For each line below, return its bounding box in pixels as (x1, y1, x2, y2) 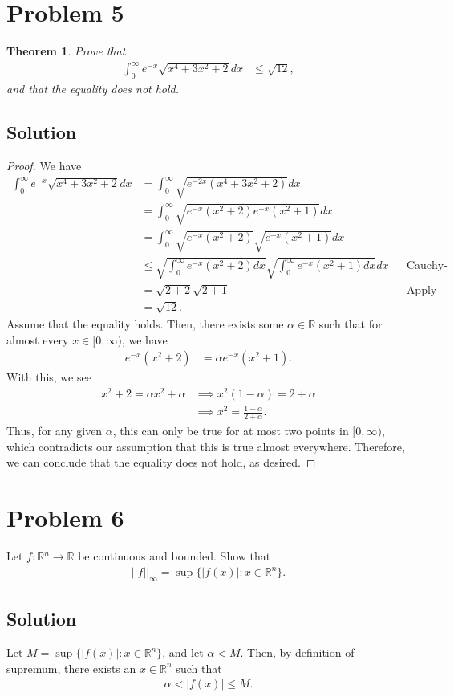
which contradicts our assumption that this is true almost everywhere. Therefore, (6, 438, 405, 454)
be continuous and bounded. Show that (78, 548, 271, 565)
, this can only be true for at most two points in (112, 422, 349, 439)
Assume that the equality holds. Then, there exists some (6, 315, 284, 332)
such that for (318, 315, 383, 332)
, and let (162, 644, 204, 661)
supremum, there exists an (6, 659, 136, 676)
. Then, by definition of (240, 644, 355, 661)
